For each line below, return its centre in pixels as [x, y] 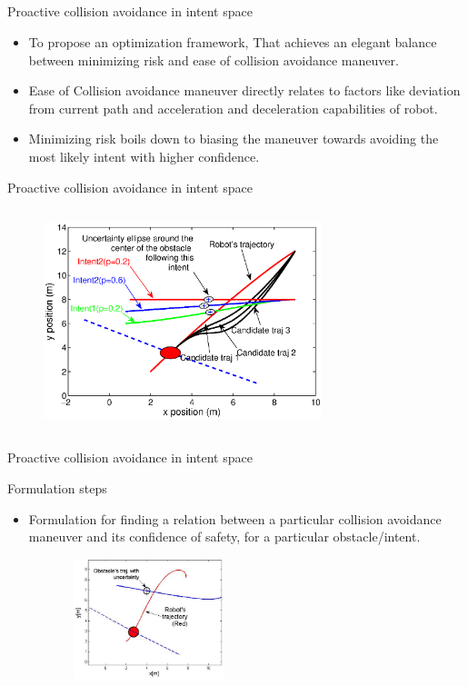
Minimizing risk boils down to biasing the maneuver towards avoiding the [234, 139]
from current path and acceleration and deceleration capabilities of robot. [233, 108]
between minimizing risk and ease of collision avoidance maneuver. [214, 60]
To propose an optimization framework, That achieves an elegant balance [233, 41]
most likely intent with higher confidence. [144, 156]
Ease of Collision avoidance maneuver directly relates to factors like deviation [244, 90]
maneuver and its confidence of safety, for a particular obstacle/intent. [224, 537]
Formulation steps [57, 487]
